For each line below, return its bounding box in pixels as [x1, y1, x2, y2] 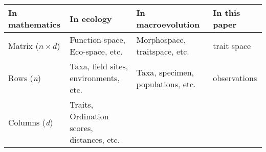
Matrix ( [8, 39, 39, 52]
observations [213, 72, 257, 84]
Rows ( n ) [8, 72, 41, 84]
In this [213, 7, 240, 18]
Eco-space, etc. [70, 45, 123, 57]
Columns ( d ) [8, 116, 53, 128]
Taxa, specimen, [136, 66, 194, 78]
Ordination [70, 110, 109, 122]
